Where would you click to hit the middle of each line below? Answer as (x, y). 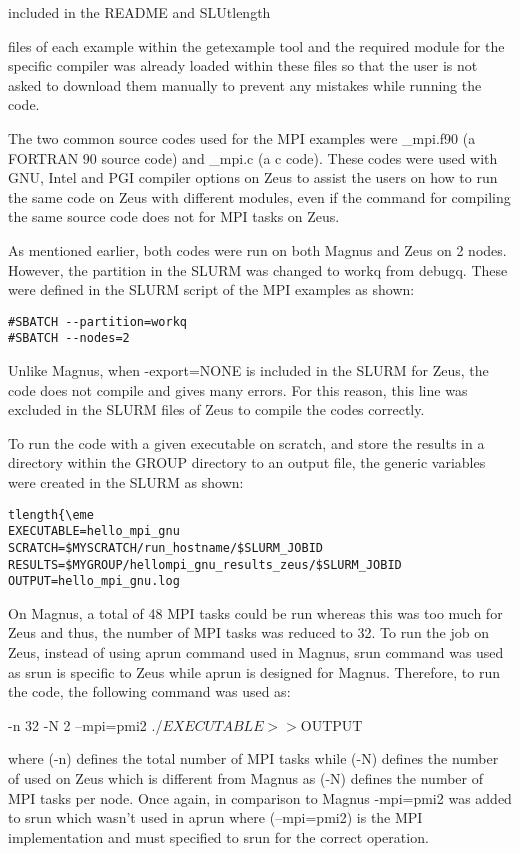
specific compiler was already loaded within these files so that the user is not (243, 65)
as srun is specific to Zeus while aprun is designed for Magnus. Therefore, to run (254, 671)
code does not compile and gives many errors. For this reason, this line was (238, 389)
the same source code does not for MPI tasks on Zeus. (174, 216)
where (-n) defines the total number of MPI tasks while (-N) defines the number (253, 758)
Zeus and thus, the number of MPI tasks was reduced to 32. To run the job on (248, 632)
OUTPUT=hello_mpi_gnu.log (94, 581)
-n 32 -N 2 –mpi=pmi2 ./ (85, 724)
